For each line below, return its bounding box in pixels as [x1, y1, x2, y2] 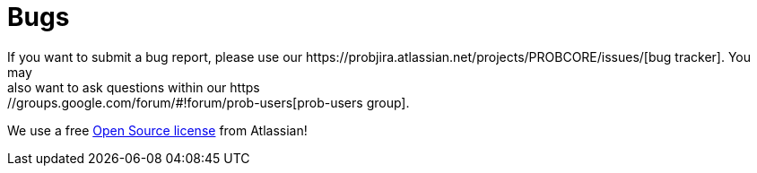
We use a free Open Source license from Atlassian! [7, 122, 308, 138]
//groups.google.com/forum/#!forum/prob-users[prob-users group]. [7, 94, 410, 110]
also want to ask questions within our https [7, 79, 260, 95]
